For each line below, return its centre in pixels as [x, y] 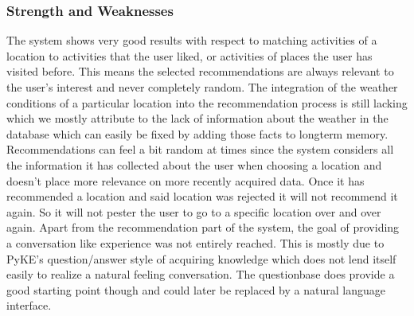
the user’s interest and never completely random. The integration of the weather [202, 87]
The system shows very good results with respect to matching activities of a [192, 40]
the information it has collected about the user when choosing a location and [194, 164]
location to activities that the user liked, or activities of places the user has [189, 55]
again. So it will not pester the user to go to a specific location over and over [194, 211]
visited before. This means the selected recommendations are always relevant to [200, 71]
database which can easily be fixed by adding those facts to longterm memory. [197, 133]
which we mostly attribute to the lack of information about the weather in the [197, 118]
